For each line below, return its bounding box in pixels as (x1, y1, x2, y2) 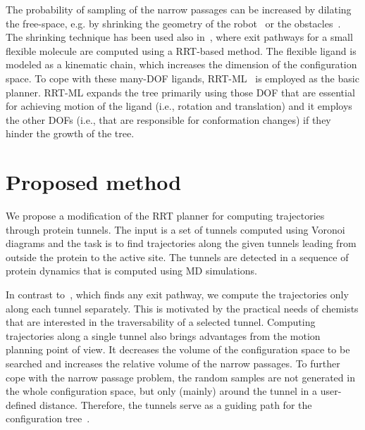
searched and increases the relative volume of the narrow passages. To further (6, 356, 340, 370)
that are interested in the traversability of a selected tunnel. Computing (6, 315, 316, 329)
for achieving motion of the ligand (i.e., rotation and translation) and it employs (6, 99, 352, 113)
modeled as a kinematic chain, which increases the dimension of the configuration (6, 57, 357, 72)
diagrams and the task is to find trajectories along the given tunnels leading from (6, 236, 357, 251)
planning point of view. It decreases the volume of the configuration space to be (6, 342, 350, 357)
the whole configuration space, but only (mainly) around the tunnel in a (6, 384, 317, 398)
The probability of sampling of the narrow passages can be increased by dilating (6, 2, 352, 16)
